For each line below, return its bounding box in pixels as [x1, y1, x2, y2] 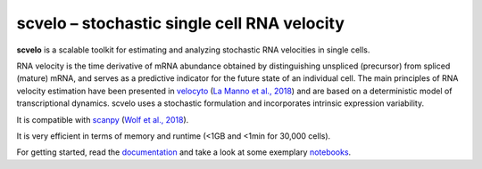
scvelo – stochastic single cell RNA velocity [16, 13, 345, 33]
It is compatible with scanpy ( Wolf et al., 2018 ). [16, 114, 189, 125]
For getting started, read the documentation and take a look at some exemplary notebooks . [16, 147, 352, 157]
